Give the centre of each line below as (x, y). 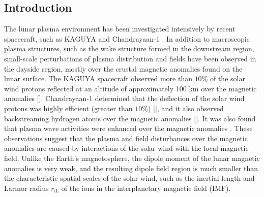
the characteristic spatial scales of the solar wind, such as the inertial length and (129, 178)
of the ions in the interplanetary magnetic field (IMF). (146, 188)
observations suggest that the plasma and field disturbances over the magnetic (126, 138)
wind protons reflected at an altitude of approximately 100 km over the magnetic (130, 88)
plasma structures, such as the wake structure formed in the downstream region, (129, 48)
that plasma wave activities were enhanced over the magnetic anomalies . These (128, 128)
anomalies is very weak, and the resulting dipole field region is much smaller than (131, 168)
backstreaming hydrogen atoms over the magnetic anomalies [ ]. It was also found (130, 118)
